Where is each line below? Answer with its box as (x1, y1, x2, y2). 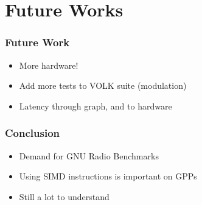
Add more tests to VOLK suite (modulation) (19, 79, 187, 92)
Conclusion (5, 125, 60, 141)
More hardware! (19, 58, 78, 71)
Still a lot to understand (19, 190, 110, 203)
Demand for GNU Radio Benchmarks (19, 149, 159, 162)
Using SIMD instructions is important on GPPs (19, 170, 197, 182)
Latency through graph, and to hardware (19, 99, 172, 112)
